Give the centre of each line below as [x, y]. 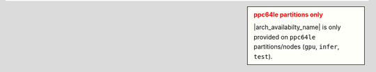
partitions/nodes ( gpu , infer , [297, 47]
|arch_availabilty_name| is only [297, 27]
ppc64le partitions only [288, 15]
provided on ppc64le [285, 37]
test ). [263, 56]
